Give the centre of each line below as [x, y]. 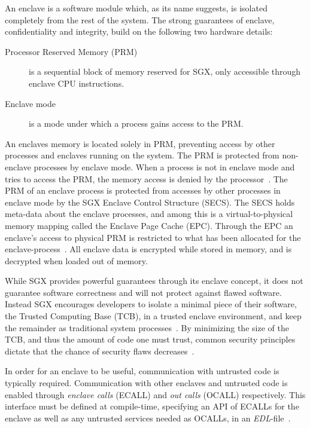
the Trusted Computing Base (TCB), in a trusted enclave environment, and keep [153, 316]
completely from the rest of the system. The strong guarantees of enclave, [140, 19]
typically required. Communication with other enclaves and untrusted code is [146, 383]
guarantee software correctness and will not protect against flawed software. [143, 292]
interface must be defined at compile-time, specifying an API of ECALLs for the [152, 406]
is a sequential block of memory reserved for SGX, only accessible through [165, 71]
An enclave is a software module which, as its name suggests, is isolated [136, 8]
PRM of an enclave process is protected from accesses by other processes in [143, 190]
